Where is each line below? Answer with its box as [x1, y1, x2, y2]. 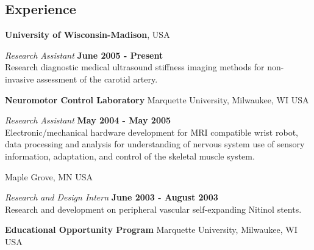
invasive [5, 72, 34, 85]
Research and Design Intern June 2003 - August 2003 [5, 191, 218, 204]
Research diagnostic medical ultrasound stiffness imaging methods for [5, 61, 265, 73]
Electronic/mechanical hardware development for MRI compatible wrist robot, [5, 125, 298, 138]
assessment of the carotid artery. [37, 72, 158, 85]
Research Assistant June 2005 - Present [5, 48, 163, 61]
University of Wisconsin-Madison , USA [5, 28, 170, 41]
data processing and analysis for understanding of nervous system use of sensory [5, 138, 305, 150]
